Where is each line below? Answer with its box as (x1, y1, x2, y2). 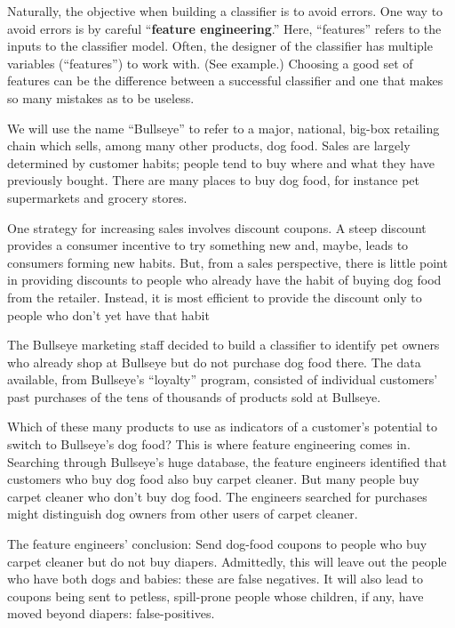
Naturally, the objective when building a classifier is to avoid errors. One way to (7, 2, 443, 20)
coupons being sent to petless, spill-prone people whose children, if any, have (7, 586, 424, 605)
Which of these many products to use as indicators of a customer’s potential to (7, 417, 438, 436)
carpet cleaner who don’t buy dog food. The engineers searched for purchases (7, 487, 427, 505)
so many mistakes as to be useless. (7, 88, 195, 107)
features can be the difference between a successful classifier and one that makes (7, 71, 443, 90)
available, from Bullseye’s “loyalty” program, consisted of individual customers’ (7, 370, 438, 389)
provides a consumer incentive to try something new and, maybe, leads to (7, 236, 409, 254)
